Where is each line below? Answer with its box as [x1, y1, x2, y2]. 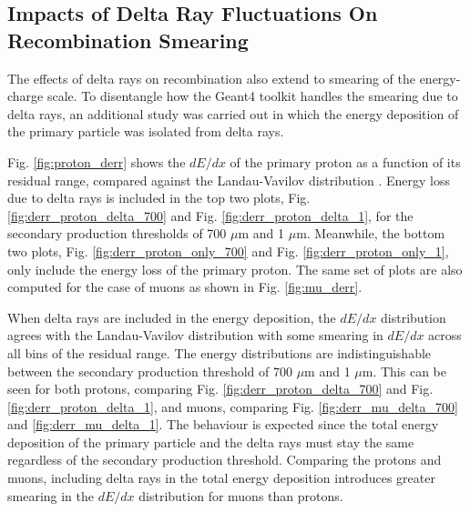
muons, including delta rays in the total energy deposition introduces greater [7, 468, 435, 487]
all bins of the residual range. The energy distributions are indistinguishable [7, 343, 432, 362]
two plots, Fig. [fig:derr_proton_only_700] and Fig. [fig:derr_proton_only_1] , [7, 241, 449, 260]
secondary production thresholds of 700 [7, 224, 227, 243]
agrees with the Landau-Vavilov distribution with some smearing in [7, 326, 383, 345]
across [428, 326, 462, 345]
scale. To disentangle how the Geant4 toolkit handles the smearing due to [46, 86, 458, 105]
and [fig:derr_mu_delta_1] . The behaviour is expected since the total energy [7, 415, 439, 434]
